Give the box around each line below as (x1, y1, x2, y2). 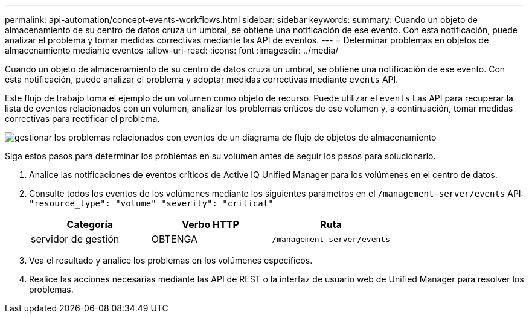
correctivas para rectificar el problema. (5, 113, 160, 124)
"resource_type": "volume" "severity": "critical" (29, 199, 274, 208)
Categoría (66, 218, 114, 231)
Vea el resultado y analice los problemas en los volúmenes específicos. (29, 255, 313, 266)
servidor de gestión (31, 233, 120, 245)
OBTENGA (151, 233, 198, 245)
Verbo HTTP (182, 218, 239, 231)
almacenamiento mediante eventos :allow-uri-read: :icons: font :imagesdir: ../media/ (5, 45, 339, 56)
